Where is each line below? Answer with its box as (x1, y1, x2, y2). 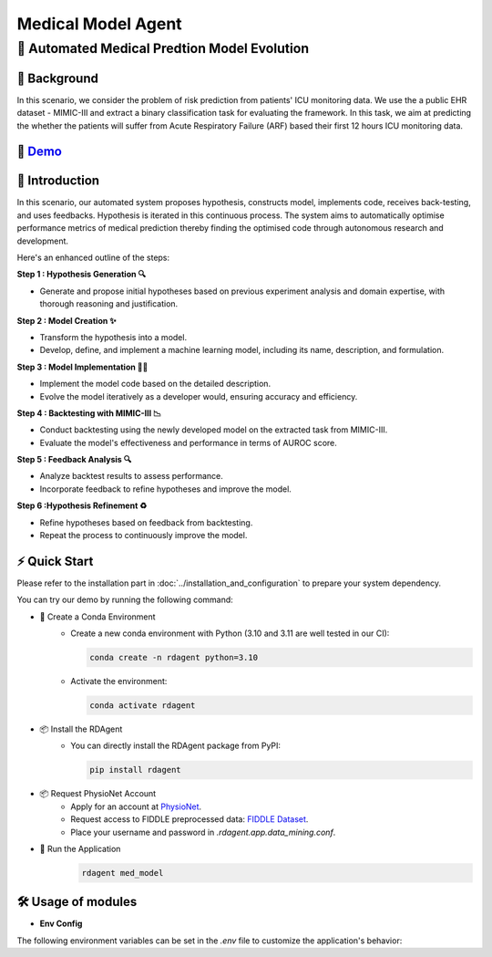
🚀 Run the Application (39, 843, 121, 854)
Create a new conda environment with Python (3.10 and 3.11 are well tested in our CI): (70, 628, 390, 639)
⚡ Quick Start (16, 553, 94, 569)
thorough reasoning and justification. (39, 298, 179, 309)
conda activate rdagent (89, 701, 196, 711)
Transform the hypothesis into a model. (39, 331, 187, 342)
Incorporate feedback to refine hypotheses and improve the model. (39, 484, 292, 494)
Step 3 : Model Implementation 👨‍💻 (16, 361, 149, 372)
